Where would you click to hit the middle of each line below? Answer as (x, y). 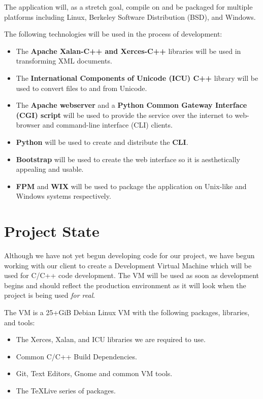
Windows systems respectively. (63, 196)
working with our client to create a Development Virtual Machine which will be (128, 265)
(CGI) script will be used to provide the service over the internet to (124, 115)
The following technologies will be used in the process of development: (113, 34)
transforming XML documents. (64, 61)
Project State (52, 231)
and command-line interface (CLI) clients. (107, 125)
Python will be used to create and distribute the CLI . (102, 142)
